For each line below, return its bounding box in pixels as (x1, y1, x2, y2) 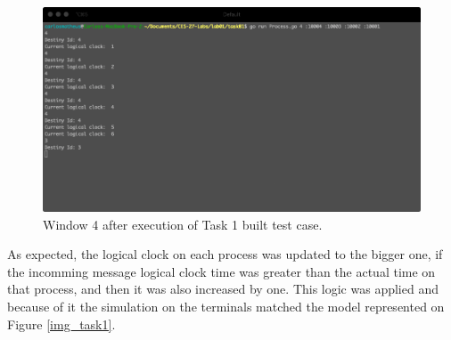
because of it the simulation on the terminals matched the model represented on (7, 296, 445, 315)
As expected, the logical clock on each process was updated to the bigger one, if (7, 245, 443, 263)
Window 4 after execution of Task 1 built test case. (43, 215, 323, 233)
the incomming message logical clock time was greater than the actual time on (7, 262, 436, 280)
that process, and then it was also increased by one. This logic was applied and (7, 279, 439, 298)
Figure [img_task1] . (7, 314, 116, 333)
